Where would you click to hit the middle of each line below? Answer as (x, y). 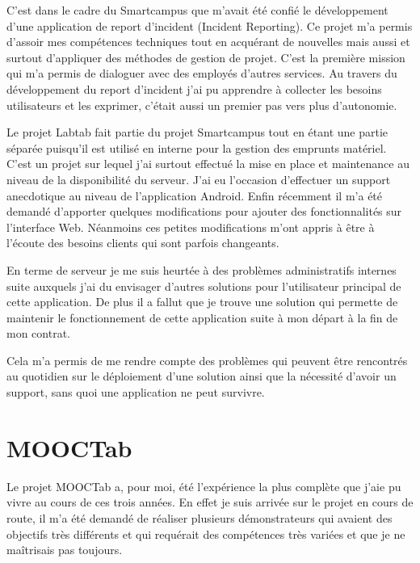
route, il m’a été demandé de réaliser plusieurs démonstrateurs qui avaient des (199, 517)
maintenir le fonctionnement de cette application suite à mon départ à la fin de (202, 317)
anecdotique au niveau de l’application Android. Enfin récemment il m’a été (195, 195)
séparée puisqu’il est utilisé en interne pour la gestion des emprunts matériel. (197, 147)
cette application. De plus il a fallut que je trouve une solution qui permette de (202, 302)
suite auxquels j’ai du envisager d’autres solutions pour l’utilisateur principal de (204, 286)
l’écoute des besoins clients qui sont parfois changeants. (143, 243)
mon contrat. (38, 333)
